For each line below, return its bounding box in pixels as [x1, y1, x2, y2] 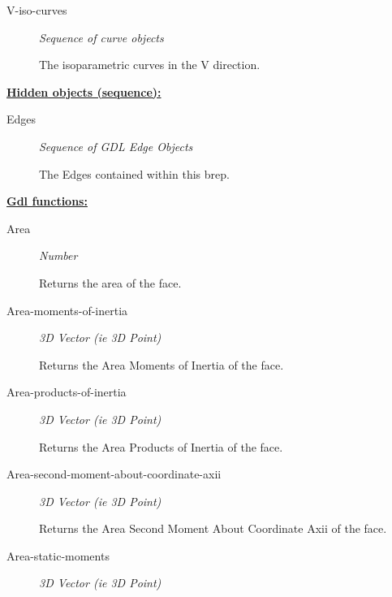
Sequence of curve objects [39, 28, 164, 45]
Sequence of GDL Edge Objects [39, 137, 193, 154]
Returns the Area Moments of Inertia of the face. [39, 356, 284, 373]
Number [39, 247, 78, 264]
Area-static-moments [6, 547, 110, 564]
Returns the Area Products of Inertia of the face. [39, 438, 283, 455]
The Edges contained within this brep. [39, 165, 230, 182]
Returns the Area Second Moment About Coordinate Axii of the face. [39, 520, 387, 537]
